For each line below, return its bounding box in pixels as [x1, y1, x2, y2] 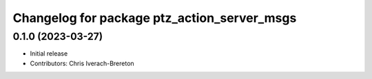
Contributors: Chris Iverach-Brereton [30, 59, 134, 67]
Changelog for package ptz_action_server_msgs [12, 10, 297, 25]
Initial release [30, 49, 68, 58]
